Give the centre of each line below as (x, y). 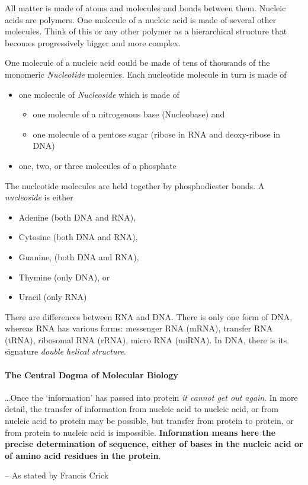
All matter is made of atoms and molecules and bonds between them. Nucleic (145, 8)
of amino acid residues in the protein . (83, 455)
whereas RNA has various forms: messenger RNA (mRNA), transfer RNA (139, 328)
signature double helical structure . (65, 351)
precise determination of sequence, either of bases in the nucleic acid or (154, 444)
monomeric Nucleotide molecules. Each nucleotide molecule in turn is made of (146, 74)
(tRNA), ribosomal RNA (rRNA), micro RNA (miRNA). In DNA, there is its (146, 339)
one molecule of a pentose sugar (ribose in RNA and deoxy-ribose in (157, 134)
